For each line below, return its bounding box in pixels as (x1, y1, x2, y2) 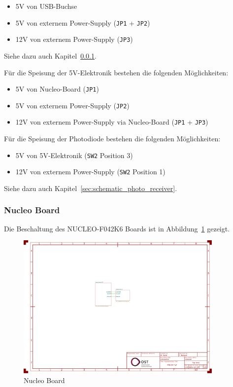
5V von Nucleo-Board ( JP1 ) (15, 84, 99, 94)
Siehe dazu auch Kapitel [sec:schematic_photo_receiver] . (4, 183, 177, 193)
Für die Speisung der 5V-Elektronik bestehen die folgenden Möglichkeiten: (4, 67, 229, 77)
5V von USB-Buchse (15, 1, 77, 11)
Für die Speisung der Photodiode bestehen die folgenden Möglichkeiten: (4, 133, 221, 144)
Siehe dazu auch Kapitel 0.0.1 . (4, 50, 97, 61)
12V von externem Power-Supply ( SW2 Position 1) (15, 166, 166, 177)
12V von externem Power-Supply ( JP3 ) (15, 34, 133, 44)
